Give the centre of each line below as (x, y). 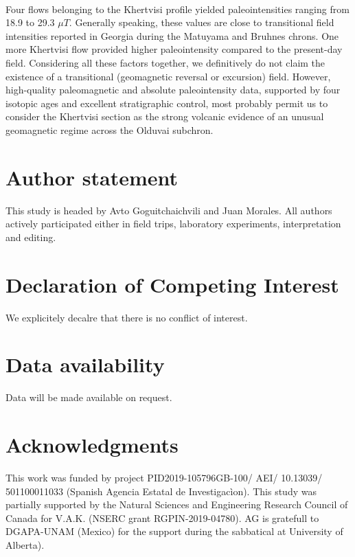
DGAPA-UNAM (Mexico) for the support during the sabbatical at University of (174, 531)
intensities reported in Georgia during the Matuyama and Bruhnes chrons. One (172, 35)
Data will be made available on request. (89, 397)
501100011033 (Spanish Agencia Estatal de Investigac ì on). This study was (161, 491)
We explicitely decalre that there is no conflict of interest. (127, 317)
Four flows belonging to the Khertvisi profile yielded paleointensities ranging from (177, 9)
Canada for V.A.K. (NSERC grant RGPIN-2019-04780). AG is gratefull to (162, 518)
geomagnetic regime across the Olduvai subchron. (110, 129)
